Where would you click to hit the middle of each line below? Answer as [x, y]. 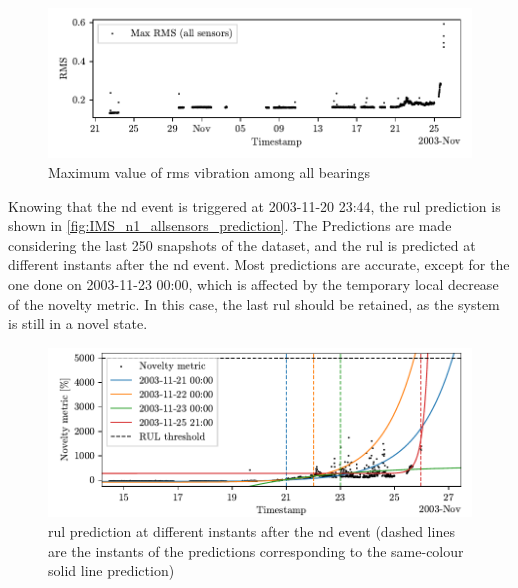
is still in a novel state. [78, 323]
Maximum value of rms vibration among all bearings [209, 172]
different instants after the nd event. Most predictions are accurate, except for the [259, 264]
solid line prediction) [111, 570]
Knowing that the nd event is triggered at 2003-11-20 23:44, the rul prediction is [254, 205]
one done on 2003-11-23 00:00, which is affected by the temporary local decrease [253, 284]
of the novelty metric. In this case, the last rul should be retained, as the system [254, 303]
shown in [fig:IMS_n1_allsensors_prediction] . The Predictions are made [230, 225]
